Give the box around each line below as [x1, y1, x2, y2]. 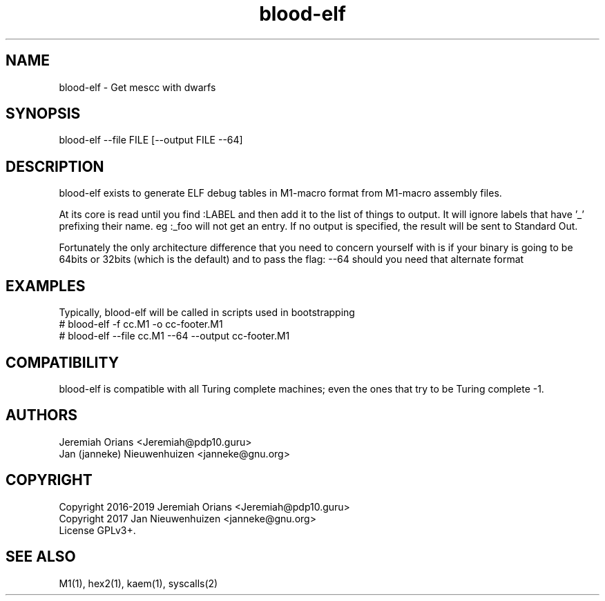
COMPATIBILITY [6, 353, 119, 371]
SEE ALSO [6, 548, 76, 566]
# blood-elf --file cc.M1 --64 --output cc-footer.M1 [59, 330, 290, 342]
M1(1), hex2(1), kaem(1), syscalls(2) [59, 577, 218, 589]
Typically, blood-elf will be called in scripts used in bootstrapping [59, 306, 355, 319]
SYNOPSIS [6, 105, 81, 123]
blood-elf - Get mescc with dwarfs [59, 81, 216, 93]
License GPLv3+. [59, 524, 136, 536]
